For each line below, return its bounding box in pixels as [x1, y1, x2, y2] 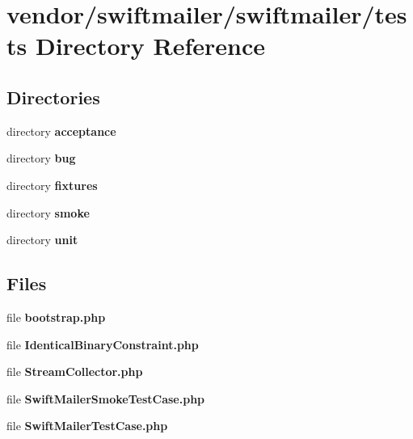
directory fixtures [6, 176, 98, 193]
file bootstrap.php [6, 308, 106, 325]
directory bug [6, 150, 76, 167]
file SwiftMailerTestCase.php [6, 417, 168, 434]
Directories [6, 84, 100, 109]
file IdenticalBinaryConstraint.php [6, 336, 199, 352]
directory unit [6, 231, 78, 248]
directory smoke [6, 204, 90, 221]
